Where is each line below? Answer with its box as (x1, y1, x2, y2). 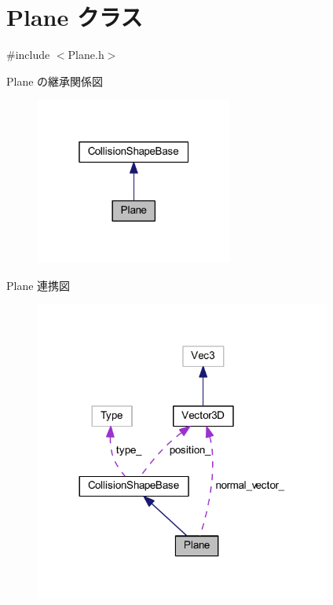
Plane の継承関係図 (6, 72, 104, 89)
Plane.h (68, 46, 104, 63)
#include (6, 46, 50, 63)
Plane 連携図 (6, 277, 71, 293)
